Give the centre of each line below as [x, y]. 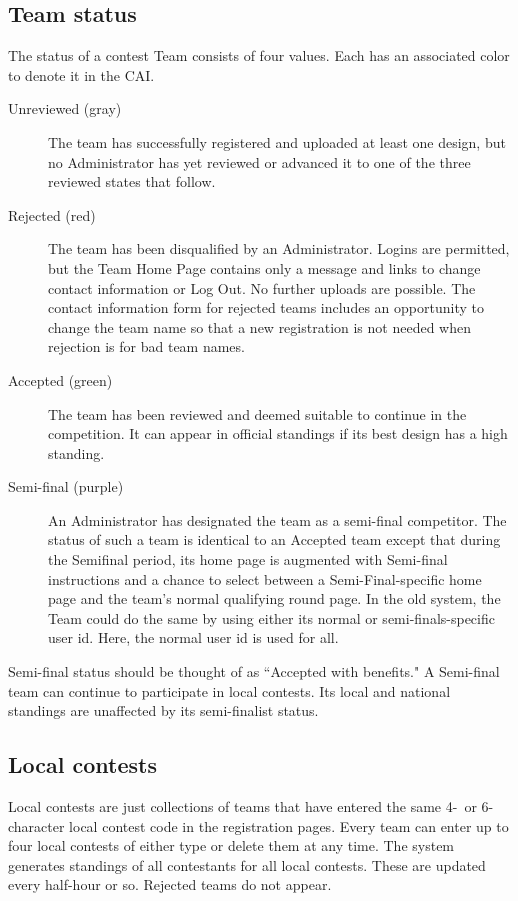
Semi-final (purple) [66, 486]
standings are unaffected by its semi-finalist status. [163, 710]
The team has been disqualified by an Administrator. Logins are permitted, [279, 248]
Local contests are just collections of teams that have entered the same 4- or [242, 806]
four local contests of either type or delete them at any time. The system [231, 845]
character [36, 825]
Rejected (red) [52, 214]
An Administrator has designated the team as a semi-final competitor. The [277, 519]
